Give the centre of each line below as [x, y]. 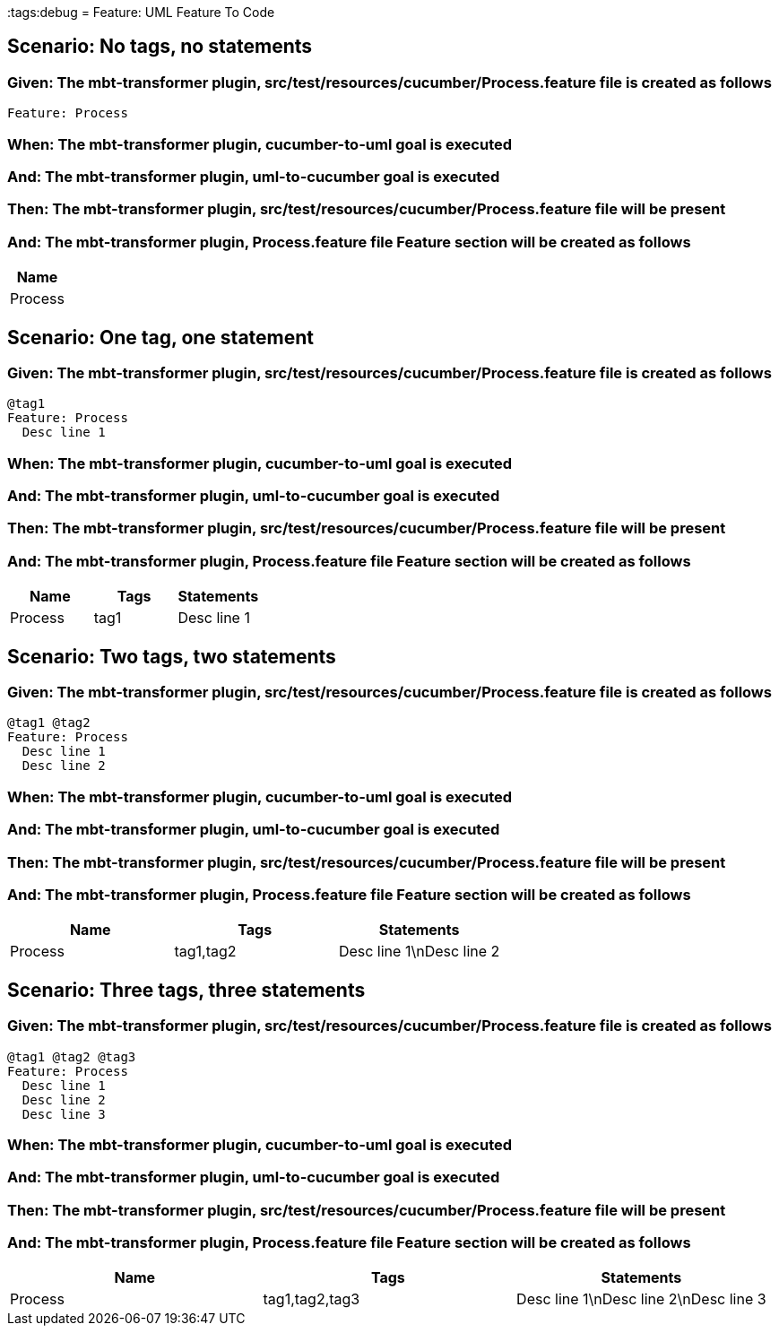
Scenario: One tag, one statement [161, 337]
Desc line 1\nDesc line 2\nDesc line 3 [641, 1299]
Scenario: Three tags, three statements [186, 990]
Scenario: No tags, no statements [160, 47]
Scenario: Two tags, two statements [172, 656]
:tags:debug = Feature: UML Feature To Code [141, 12]
